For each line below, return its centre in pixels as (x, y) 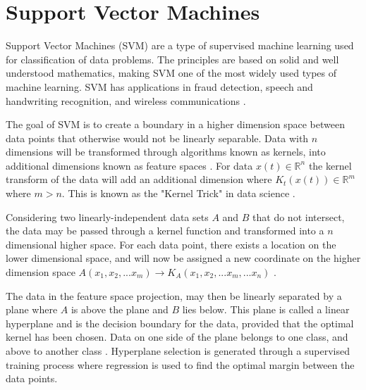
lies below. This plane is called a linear (266, 309)
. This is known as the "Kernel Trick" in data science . (178, 193)
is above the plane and (120, 309)
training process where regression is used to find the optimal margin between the (180, 364)
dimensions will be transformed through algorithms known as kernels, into (166, 152)
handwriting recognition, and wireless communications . (126, 100)
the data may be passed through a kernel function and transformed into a (165, 231)
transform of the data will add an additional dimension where (139, 179)
